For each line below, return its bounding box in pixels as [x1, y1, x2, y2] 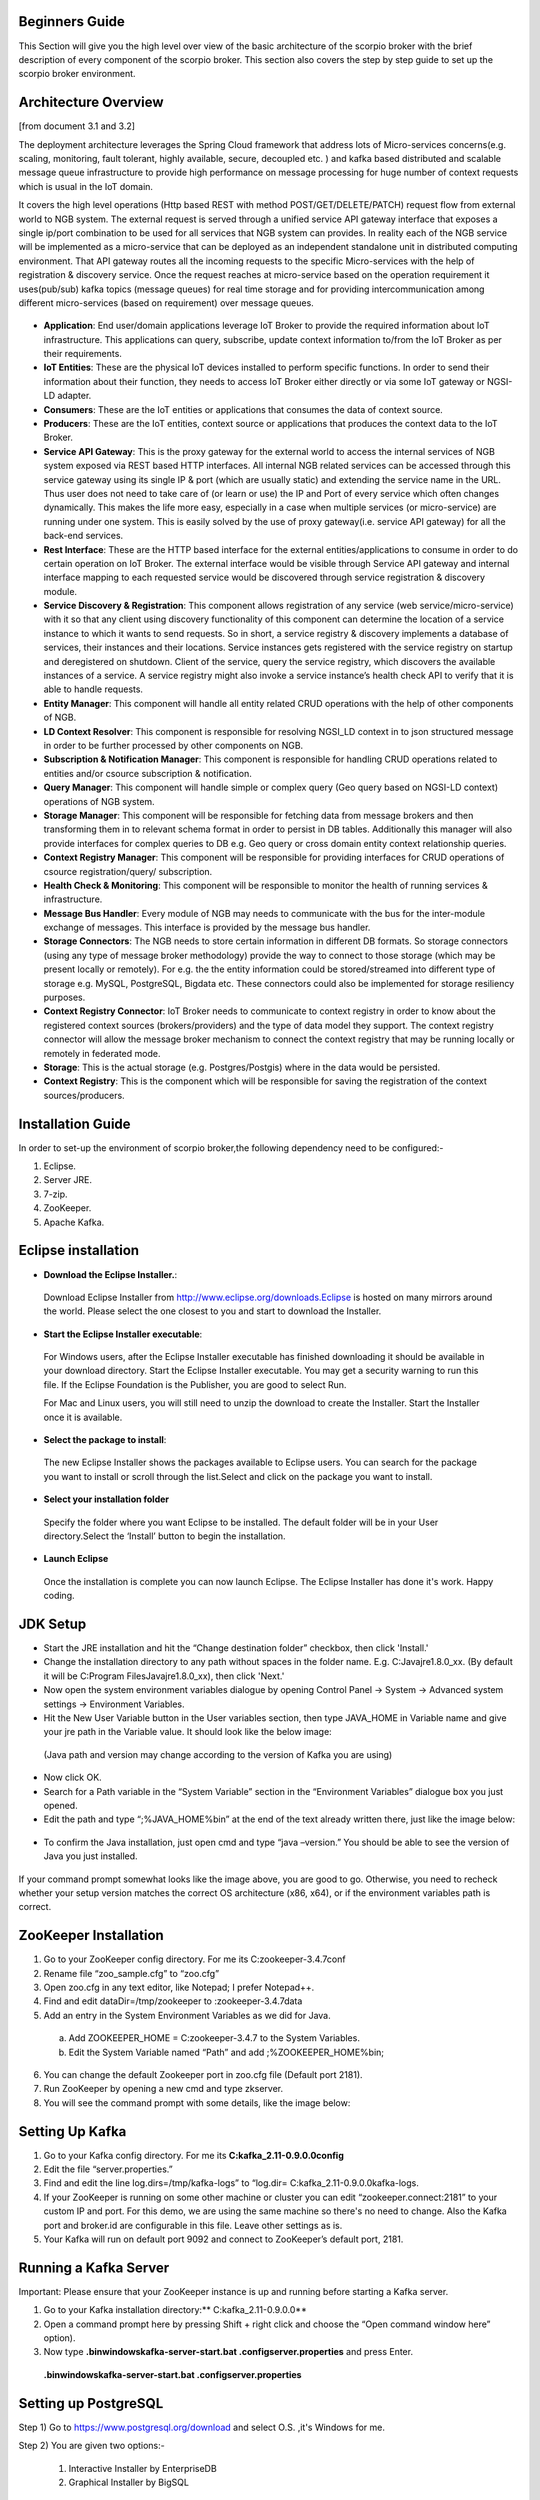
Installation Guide [18, 1115, 131, 1132]
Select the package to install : [43, 1434, 167, 1446]
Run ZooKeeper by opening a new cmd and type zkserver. [43, 2083, 284, 2095]
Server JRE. [43, 1174, 93, 1186]
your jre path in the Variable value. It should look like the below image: [43, 1726, 332, 1738]
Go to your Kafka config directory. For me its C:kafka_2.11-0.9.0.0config [43, 2149, 344, 2161]
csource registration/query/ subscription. [43, 865, 213, 877]
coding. [43, 1590, 75, 1602]
